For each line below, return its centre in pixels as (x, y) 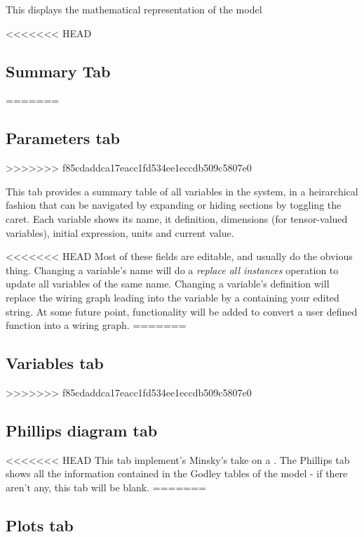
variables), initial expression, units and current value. (120, 232)
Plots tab (40, 525)
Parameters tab (63, 138)
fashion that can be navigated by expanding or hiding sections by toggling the (174, 205)
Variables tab (55, 363)
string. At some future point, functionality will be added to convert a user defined (182, 311)
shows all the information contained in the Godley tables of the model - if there (177, 473)
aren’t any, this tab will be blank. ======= (106, 487)
